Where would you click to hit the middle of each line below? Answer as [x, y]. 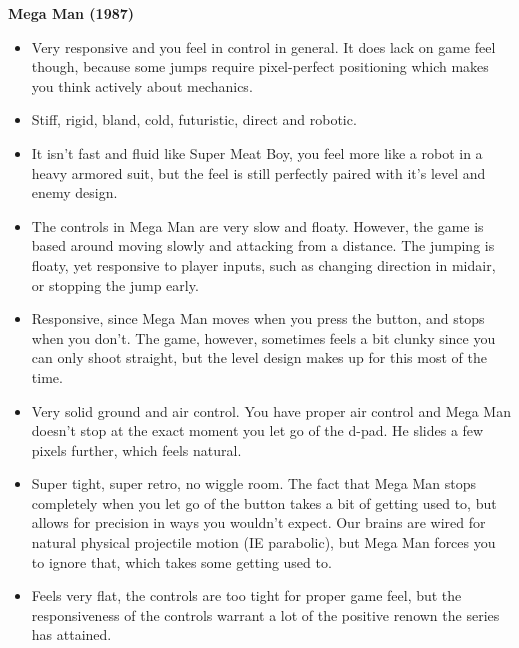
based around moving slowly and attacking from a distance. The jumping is [263, 245]
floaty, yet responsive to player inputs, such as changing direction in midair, [263, 264]
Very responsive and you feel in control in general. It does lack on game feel [263, 46]
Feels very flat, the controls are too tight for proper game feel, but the [246, 595]
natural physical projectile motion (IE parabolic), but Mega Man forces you [263, 542]
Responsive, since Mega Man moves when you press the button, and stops [258, 318]
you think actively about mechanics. [142, 85]
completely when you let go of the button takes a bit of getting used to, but [264, 502]
